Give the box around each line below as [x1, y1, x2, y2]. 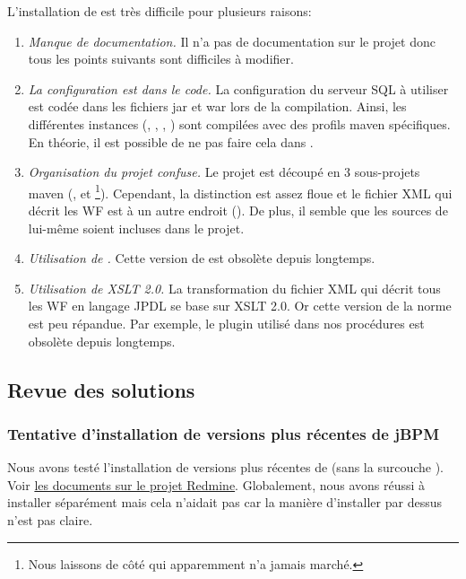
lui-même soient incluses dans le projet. [28, 218, 245, 237]
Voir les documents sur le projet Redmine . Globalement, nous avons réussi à [7, 475, 426, 494]
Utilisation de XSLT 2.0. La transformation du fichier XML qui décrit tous [28, 278, 441, 297]
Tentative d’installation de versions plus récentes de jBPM [7, 422, 440, 444]
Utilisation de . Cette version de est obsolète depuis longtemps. [28, 249, 375, 268]
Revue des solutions [7, 375, 195, 403]
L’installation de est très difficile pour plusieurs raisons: [7, 2, 312, 20]
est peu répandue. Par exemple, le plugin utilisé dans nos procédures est [28, 313, 425, 332]
